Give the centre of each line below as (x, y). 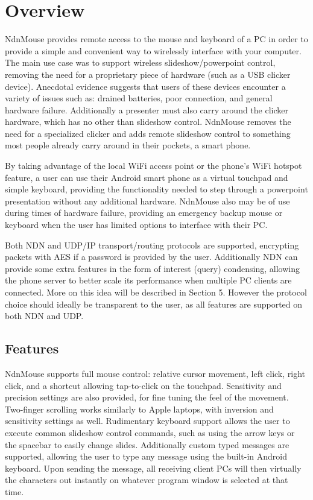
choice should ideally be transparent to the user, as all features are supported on (154, 304)
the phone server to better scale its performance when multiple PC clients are (148, 280)
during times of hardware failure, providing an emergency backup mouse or (144, 213)
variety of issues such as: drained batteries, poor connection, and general (139, 98)
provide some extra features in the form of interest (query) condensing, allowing (152, 268)
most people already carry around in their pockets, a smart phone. (128, 145)
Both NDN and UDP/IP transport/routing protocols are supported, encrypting (152, 245)
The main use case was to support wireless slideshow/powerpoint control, (140, 62)
